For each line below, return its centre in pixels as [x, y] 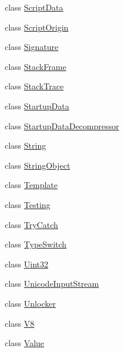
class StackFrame [36, 66]
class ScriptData [34, 7]
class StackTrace [34, 86]
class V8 [20, 323]
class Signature [32, 47]
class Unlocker [30, 303]
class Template [31, 185]
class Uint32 [27, 264]
